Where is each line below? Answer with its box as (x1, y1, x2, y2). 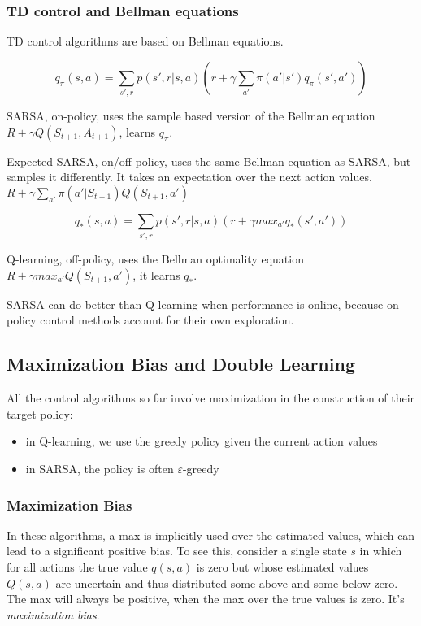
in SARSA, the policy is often (25, 460, 174, 477)
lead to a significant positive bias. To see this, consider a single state (7, 542, 347, 559)
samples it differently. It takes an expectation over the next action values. (7, 168, 372, 185)
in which (359, 542, 402, 559)
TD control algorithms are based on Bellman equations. (7, 33, 284, 50)
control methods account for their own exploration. (40, 311, 294, 328)
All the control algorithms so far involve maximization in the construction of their (7, 389, 415, 406)
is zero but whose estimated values (196, 559, 369, 576)
